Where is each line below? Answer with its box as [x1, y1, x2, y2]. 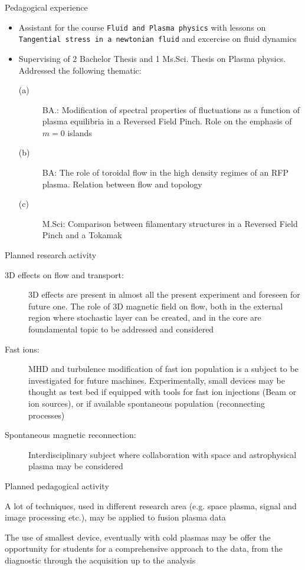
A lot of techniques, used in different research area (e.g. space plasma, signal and [5, 499, 297, 512]
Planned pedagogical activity [5, 479, 109, 492]
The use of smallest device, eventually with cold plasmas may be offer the [5, 531, 271, 543]
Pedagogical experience [5, 1, 88, 13]
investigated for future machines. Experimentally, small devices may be [28, 374, 286, 386]
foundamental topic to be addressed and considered [28, 323, 214, 335]
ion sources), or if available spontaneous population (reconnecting [28, 397, 265, 409]
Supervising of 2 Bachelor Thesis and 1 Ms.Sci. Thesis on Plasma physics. [18, 52, 286, 64]
